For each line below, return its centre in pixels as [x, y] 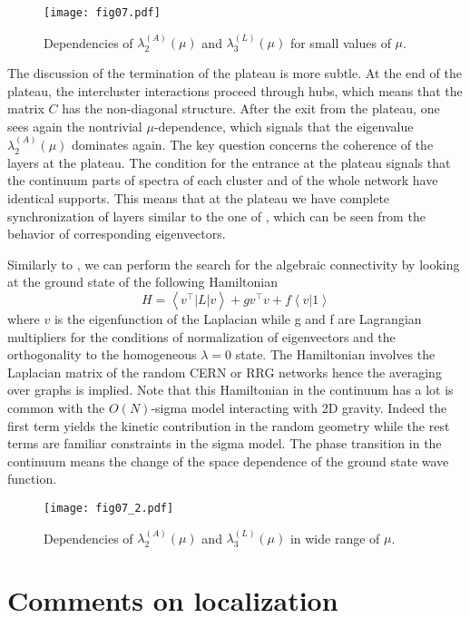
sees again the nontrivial [75, 126]
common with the [56, 407]
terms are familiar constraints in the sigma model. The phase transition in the [225, 443]
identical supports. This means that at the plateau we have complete [199, 198]
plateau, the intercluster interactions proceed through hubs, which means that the [235, 90]
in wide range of [335, 538]
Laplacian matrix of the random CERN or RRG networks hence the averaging [225, 372]
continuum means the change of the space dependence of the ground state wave [228, 461]
